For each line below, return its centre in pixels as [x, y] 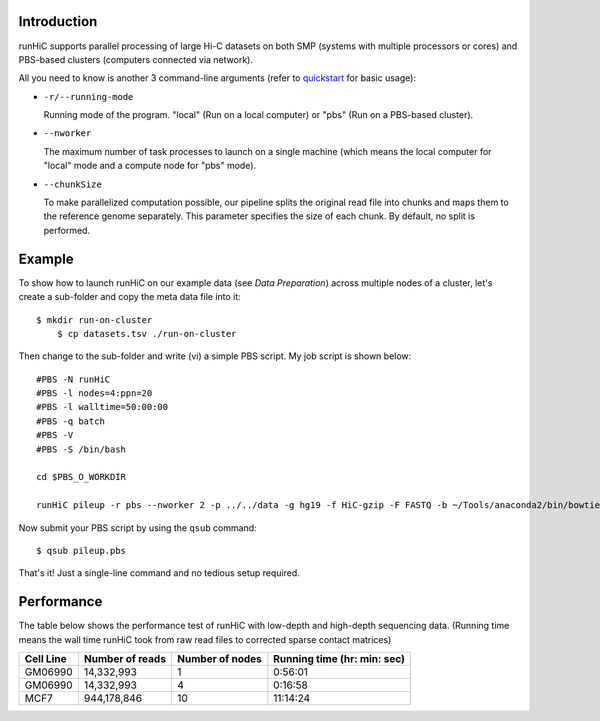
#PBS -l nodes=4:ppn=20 [94, 393]
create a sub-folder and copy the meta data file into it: [130, 297]
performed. [66, 230]
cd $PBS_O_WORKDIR [81, 477]
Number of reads [125, 659]
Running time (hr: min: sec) [339, 659]
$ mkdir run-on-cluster [94, 319]
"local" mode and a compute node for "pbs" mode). [150, 166]
